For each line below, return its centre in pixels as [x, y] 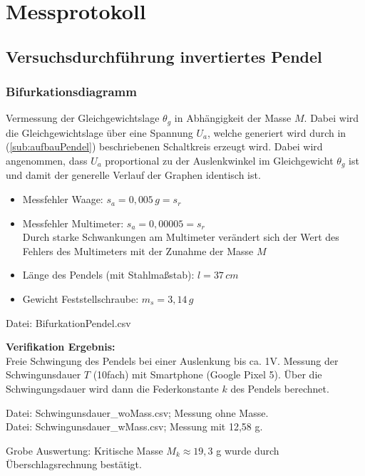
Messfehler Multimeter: [73, 223]
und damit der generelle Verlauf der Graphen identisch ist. [133, 175]
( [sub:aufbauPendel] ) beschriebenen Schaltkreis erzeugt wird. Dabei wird [164, 146]
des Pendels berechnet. [280, 388]
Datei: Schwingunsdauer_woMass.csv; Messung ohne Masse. [137, 412]
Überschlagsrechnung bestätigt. [74, 464]
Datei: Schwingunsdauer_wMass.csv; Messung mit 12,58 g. [134, 426]
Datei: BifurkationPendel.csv [68, 322]
